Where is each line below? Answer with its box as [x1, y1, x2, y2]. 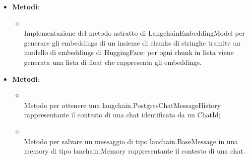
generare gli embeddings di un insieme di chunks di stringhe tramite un [24, 37, 241, 48]
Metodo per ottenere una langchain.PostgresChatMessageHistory [24, 100, 221, 110]
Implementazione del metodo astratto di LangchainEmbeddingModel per [24, 28, 245, 38]
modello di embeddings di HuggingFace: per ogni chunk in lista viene [24, 47, 234, 57]
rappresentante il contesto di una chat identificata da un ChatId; [24, 109, 221, 120]
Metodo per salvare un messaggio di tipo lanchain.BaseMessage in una [24, 136, 238, 146]
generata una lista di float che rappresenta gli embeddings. [24, 56, 202, 67]
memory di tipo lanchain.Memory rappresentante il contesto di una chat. [24, 146, 246, 156]
